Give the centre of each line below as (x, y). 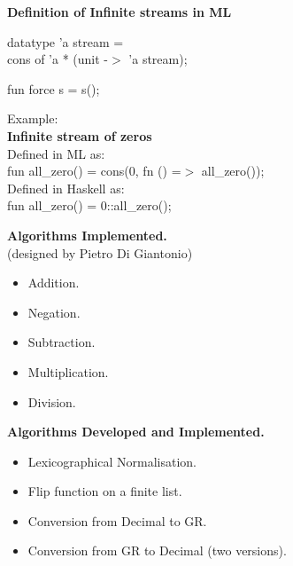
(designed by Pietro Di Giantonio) (100, 252)
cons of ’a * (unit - (58, 59)
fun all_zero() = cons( (68, 171)
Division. (52, 401)
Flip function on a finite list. (105, 491)
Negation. (54, 312)
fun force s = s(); (54, 88)
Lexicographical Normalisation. (112, 461)
